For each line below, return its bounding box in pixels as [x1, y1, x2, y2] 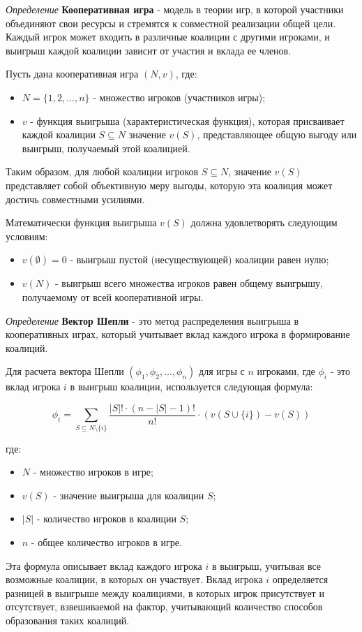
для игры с [199, 364, 245, 379]
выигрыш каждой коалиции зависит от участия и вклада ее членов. [6, 43, 292, 57]
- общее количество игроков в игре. [31, 535, 182, 550]
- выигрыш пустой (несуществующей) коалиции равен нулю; [70, 252, 329, 267]
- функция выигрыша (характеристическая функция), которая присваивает [30, 113, 345, 128]
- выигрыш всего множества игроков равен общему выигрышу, [54, 276, 323, 291]
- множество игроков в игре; [33, 464, 153, 479]
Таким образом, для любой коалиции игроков [6, 164, 199, 179]
